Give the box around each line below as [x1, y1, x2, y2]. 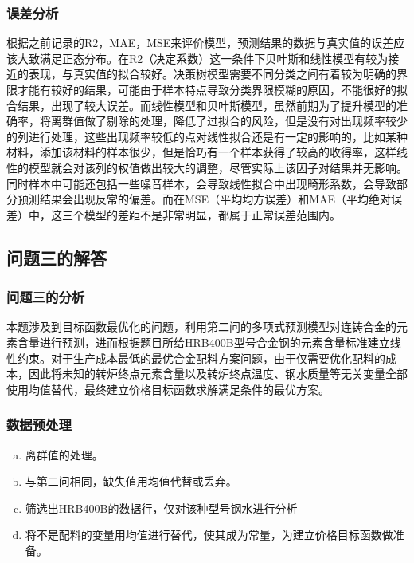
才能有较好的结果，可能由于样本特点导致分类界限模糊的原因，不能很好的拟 [17, 81, 408, 97]
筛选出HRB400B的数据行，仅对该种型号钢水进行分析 [25, 499, 298, 516]
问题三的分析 [6, 287, 85, 307]
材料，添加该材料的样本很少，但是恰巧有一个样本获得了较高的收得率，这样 [6, 144, 396, 160]
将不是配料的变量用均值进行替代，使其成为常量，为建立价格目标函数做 [25, 526, 393, 543]
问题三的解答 [6, 245, 107, 270]
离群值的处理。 [25, 446, 103, 463]
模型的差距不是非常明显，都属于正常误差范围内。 [84, 206, 341, 222]
